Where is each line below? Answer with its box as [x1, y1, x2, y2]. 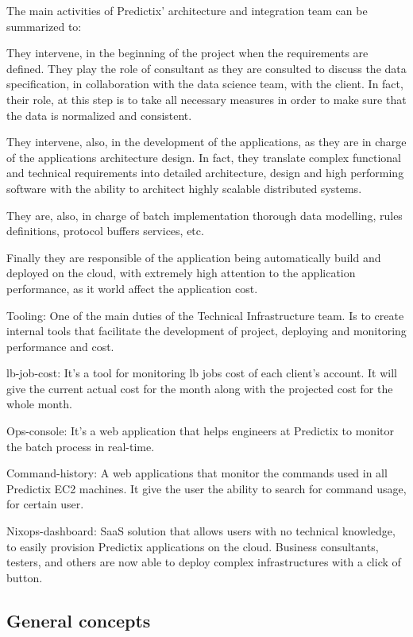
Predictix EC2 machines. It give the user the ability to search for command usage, [6, 480, 407, 496]
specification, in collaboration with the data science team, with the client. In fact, [6, 75, 403, 92]
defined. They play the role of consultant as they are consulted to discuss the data [6, 60, 407, 76]
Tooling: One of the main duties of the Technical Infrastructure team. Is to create [6, 307, 404, 323]
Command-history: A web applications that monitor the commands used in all [6, 465, 388, 481]
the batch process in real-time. [6, 438, 155, 454]
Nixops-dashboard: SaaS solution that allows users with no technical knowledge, [6, 523, 396, 539]
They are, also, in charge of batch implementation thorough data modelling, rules [6, 207, 403, 223]
